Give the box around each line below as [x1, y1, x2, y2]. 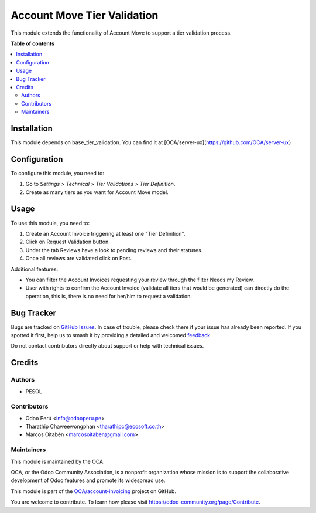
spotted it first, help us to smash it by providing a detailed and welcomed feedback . [11, 331, 212, 338]
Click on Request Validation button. [25, 238, 111, 246]
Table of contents [11, 40, 55, 47]
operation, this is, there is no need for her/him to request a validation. [25, 293, 193, 300]
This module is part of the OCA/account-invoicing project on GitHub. [11, 487, 177, 495]
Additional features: [11, 266, 59, 273]
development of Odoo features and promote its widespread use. [11, 477, 166, 484]
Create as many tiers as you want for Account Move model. [25, 188, 169, 196]
